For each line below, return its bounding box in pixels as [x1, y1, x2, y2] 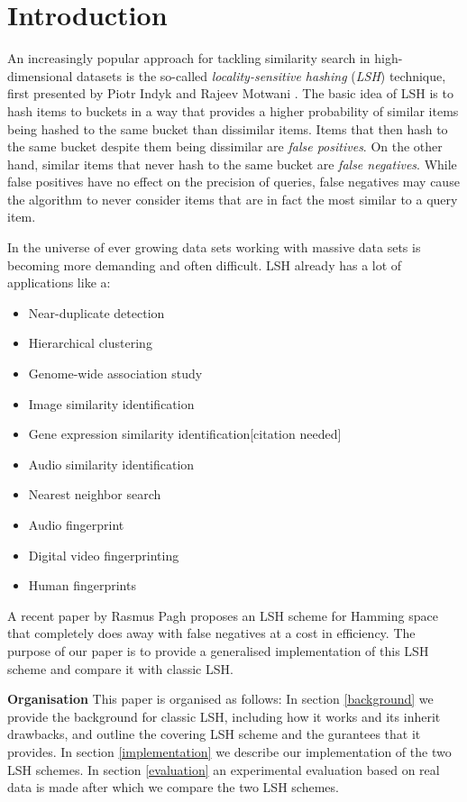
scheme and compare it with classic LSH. [7, 659, 233, 678]
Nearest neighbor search [28, 485, 161, 504]
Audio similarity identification [28, 454, 195, 473]
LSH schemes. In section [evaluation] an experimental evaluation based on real [7, 760, 440, 779]
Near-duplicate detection [28, 303, 165, 322]
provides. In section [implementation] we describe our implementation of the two [7, 742, 452, 761]
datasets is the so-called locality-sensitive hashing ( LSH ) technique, [77, 66, 446, 85]
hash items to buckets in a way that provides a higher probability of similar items [7, 101, 459, 120]
